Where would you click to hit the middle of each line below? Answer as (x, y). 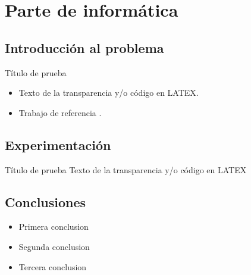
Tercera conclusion (53, 266)
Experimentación (58, 144)
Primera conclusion (54, 226)
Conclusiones (46, 201)
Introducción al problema (84, 47)
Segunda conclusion (54, 246)
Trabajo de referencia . (60, 112)
